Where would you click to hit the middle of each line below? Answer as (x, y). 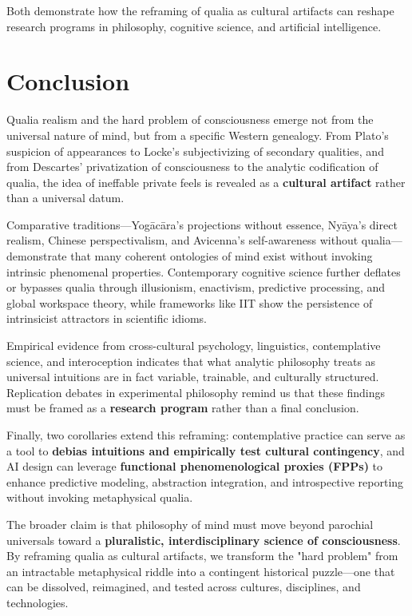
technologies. (38, 602)
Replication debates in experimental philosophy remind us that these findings (196, 392)
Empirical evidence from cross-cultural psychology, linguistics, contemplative (194, 346)
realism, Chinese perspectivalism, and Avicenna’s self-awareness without (182, 240)
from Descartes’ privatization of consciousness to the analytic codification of (192, 167)
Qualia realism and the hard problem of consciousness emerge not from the (190, 119)
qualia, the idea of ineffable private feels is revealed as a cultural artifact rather (206, 182)
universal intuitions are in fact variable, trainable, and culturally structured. (193, 377)
